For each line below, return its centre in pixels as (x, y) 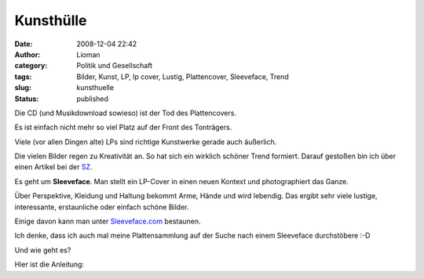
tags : (23, 76)
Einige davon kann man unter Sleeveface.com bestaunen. (108, 221)
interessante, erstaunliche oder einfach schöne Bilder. (102, 207)
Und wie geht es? (43, 250)
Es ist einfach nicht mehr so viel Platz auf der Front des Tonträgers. (123, 127)
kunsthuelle (95, 88)
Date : (24, 44)
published (93, 99)
